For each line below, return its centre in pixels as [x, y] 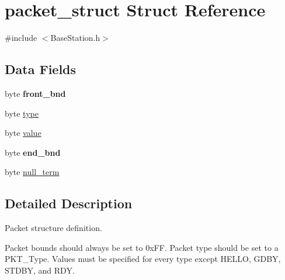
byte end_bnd [33, 152]
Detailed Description [69, 203]
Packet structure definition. [53, 228]
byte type [22, 113]
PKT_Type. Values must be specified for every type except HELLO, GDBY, [143, 259]
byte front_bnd [35, 93]
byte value [23, 133]
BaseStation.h [75, 38]
